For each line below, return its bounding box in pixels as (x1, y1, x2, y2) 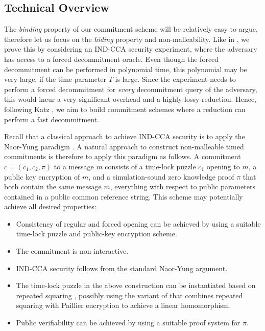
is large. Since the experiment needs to (115, 74, 236, 84)
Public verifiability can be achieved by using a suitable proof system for (16, 317, 240, 328)
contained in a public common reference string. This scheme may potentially (4, 191, 243, 202)
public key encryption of (4, 171, 80, 182)
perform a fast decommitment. (4, 114, 100, 124)
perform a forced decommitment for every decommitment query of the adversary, (4, 83, 257, 94)
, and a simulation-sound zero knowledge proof (88, 171, 234, 182)
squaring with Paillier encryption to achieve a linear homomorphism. (16, 300, 231, 311)
